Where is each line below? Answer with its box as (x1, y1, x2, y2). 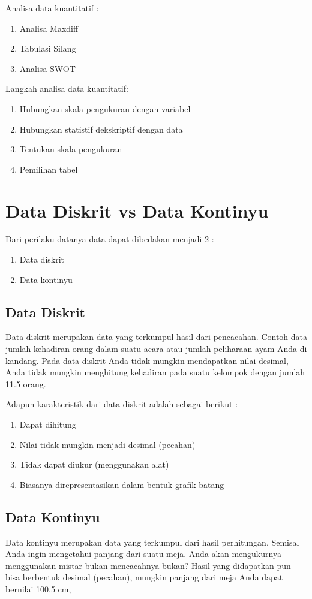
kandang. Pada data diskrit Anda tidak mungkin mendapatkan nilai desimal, (5, 354, 289, 366)
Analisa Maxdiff (19, 22, 79, 34)
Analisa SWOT (19, 62, 76, 74)
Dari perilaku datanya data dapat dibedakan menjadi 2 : (5, 233, 214, 245)
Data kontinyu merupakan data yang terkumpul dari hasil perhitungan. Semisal (5, 535, 299, 548)
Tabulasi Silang (19, 42, 76, 55)
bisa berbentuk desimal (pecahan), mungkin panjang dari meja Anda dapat (5, 571, 283, 583)
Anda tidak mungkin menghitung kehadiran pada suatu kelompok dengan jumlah (5, 366, 305, 378)
